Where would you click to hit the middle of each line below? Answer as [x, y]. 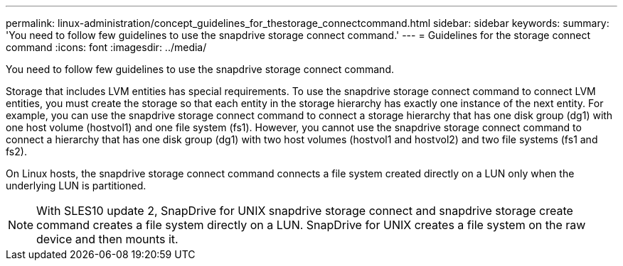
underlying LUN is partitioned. [76, 185]
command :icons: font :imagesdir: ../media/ [106, 47]
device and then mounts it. [107, 239]
